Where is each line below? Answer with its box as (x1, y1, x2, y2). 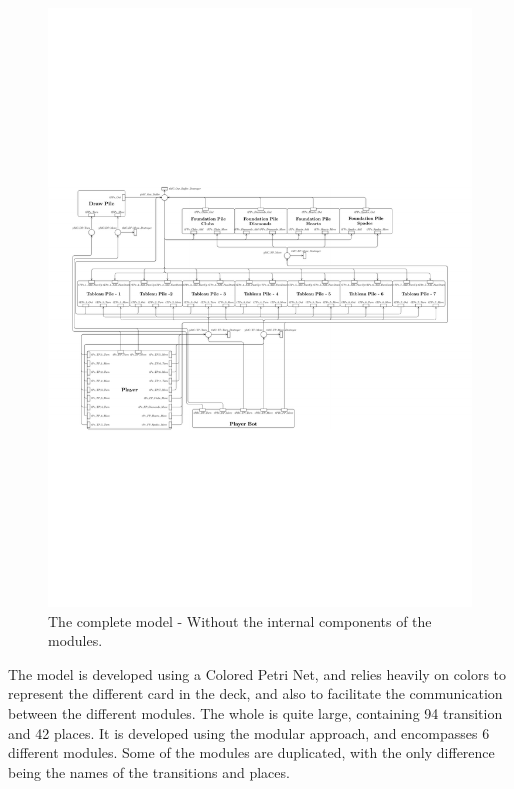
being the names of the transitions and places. (8, 761, 290, 782)
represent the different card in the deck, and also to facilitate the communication (8, 683, 503, 704)
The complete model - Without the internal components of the (48, 610, 432, 631)
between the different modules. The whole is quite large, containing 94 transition (8, 703, 503, 724)
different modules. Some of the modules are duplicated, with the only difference (8, 742, 495, 763)
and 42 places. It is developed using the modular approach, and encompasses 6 (8, 722, 490, 743)
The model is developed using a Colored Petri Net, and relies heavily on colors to (8, 663, 507, 684)
